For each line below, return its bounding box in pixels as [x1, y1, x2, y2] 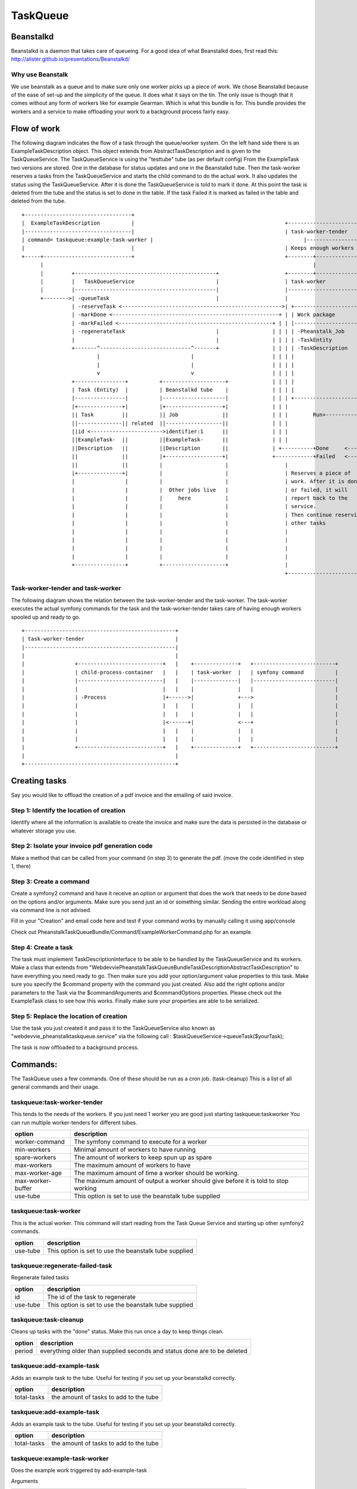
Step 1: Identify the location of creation [11, 806, 126, 814]
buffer [14, 1184, 32, 1192]
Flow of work [11, 123, 61, 133]
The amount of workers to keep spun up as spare [73, 1153, 212, 1161]
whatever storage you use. [11, 827, 77, 834]
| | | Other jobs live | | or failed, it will [71, 486, 348, 493]
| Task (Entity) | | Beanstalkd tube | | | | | [71, 387, 295, 393]
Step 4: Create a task [11, 943, 73, 951]
